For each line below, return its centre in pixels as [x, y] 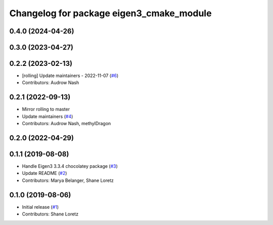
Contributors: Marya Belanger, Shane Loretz [68, 180]
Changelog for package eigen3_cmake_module [110, 13]
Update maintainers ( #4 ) [48, 116]
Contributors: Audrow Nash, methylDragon [66, 124]
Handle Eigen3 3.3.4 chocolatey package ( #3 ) [70, 166]
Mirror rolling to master [46, 109]
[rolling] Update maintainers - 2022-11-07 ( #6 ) [70, 76]
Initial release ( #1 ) [40, 207]
